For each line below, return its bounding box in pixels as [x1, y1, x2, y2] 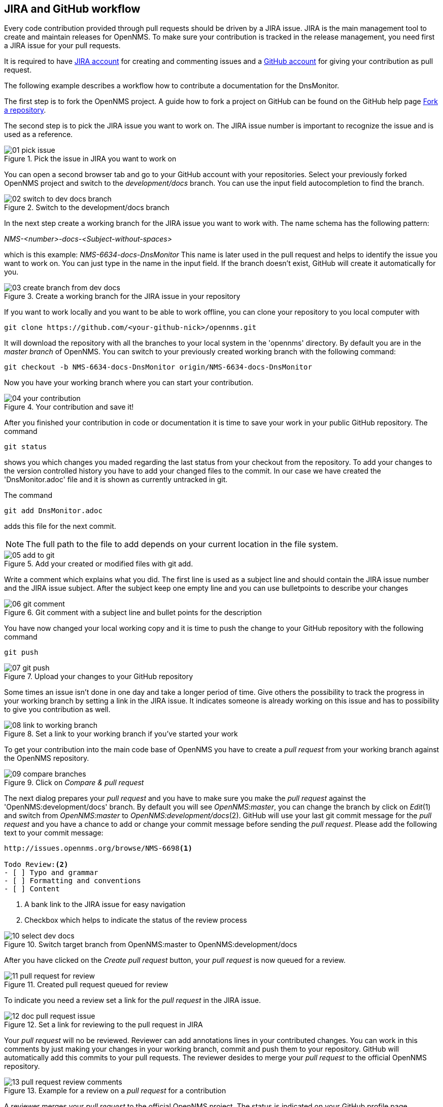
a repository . [4, 106, 46, 115]
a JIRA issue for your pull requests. [4, 41, 121, 50]
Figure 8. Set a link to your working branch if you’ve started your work [4, 729, 238, 739]
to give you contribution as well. [4, 705, 111, 714]
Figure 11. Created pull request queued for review [4, 980, 168, 989]
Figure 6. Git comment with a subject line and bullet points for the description [4, 608, 262, 617]
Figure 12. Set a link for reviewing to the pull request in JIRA [4, 1020, 203, 1029]
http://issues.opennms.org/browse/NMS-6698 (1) [4, 844, 192, 853]
